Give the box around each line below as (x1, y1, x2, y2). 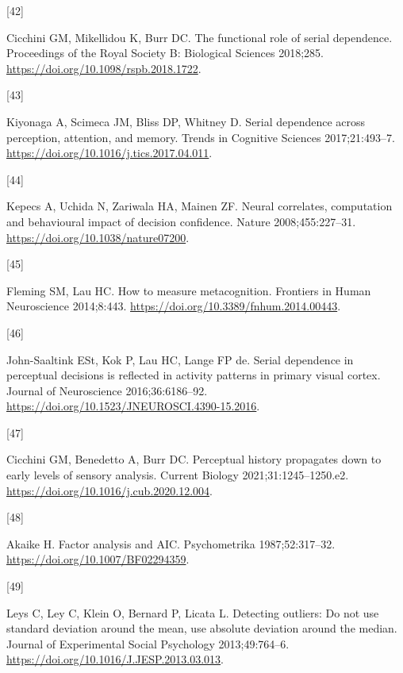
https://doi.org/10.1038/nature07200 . (6, 229, 190, 245)
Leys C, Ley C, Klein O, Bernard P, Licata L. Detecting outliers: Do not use (6, 604, 379, 621)
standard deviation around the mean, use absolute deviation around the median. (6, 620, 397, 636)
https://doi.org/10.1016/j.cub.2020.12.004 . (6, 482, 213, 498)
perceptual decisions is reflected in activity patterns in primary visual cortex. (6, 367, 381, 383)
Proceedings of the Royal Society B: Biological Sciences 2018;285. (6, 44, 324, 61)
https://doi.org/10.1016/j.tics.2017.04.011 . (6, 144, 213, 161)
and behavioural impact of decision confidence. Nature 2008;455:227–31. (6, 213, 356, 229)
